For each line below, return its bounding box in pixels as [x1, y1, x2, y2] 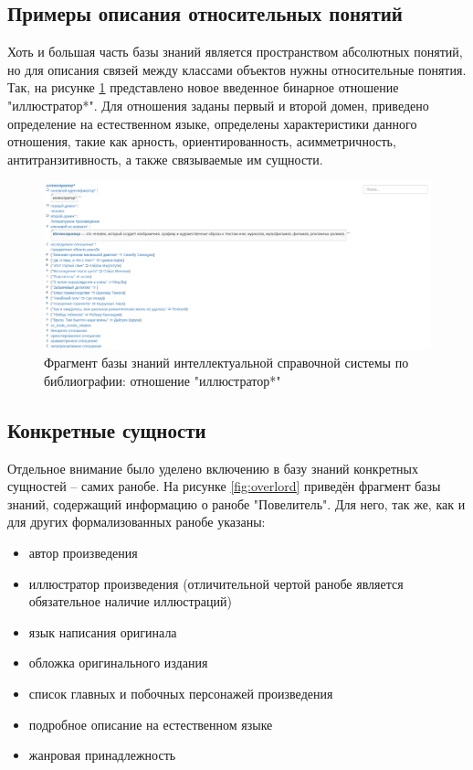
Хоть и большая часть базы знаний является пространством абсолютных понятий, [7, 42, 463, 61]
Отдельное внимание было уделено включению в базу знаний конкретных [7, 458, 418, 477]
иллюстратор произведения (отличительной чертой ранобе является [28, 573, 404, 593]
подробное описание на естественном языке [28, 714, 273, 733]
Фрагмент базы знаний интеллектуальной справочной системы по [44, 353, 409, 372]
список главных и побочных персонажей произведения [28, 683, 333, 702]
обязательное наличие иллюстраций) [28, 592, 232, 611]
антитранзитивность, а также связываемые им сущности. [7, 149, 323, 168]
